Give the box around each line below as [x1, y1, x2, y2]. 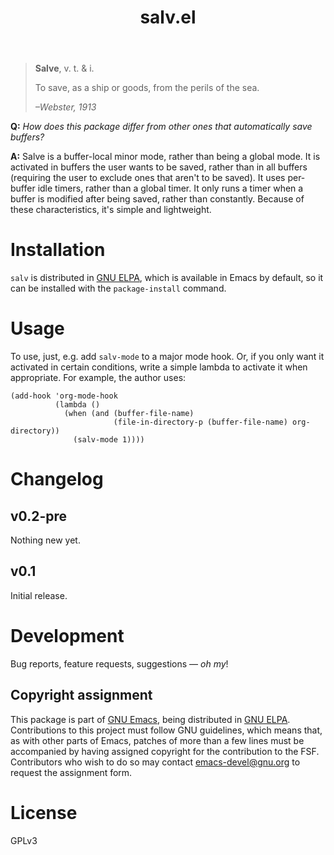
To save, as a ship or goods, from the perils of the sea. [34, 82, 260, 94]
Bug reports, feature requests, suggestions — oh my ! [10, 657, 229, 670]
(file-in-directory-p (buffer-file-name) [113, 417, 288, 428]
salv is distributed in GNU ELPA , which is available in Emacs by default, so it [10, 272, 324, 284]
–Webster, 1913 [34, 101, 97, 113]
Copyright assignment [10, 687, 153, 704]
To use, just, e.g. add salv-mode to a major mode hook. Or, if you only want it [10, 351, 325, 363]
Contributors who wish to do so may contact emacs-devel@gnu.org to [10, 756, 301, 768]
